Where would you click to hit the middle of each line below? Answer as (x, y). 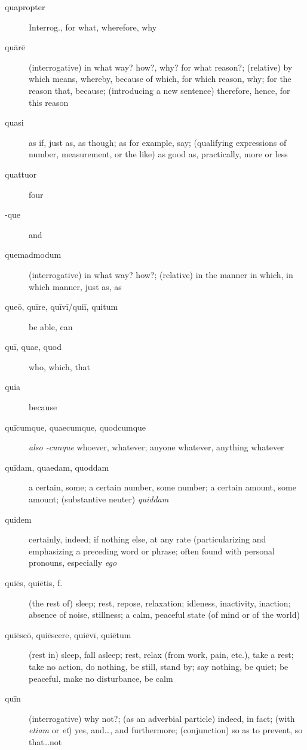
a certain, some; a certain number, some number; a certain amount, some (162, 487)
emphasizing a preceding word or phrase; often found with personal (152, 551)
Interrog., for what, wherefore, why (93, 27)
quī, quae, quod (33, 347)
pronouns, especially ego (73, 562)
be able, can (51, 326)
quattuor (21, 174)
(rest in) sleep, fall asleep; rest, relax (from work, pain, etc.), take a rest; (161, 655)
